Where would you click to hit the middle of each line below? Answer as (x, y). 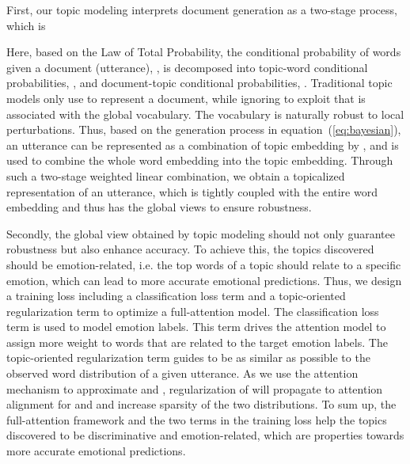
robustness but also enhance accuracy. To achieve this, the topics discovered (190, 249)
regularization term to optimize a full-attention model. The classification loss (193, 311)
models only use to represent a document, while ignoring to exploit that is (186, 98)
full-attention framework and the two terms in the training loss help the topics (197, 419)
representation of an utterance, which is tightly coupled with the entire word (192, 191)
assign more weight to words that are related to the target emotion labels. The (197, 342)
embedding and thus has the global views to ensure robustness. (159, 207)
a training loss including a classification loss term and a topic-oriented (176, 296)
